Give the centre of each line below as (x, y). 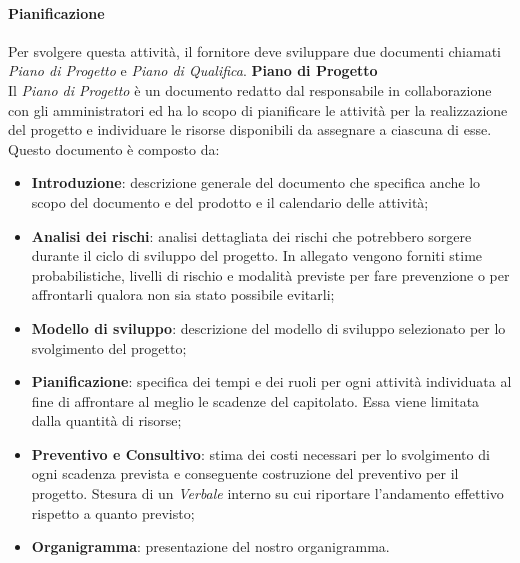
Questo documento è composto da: (114, 148)
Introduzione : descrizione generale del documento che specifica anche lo (256, 182)
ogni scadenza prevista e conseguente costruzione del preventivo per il (245, 473)
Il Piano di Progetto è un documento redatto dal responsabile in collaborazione (250, 89)
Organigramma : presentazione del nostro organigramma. (210, 546)
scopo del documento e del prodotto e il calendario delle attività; (230, 201)
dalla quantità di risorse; (106, 420)
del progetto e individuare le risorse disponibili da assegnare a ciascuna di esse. (250, 129)
